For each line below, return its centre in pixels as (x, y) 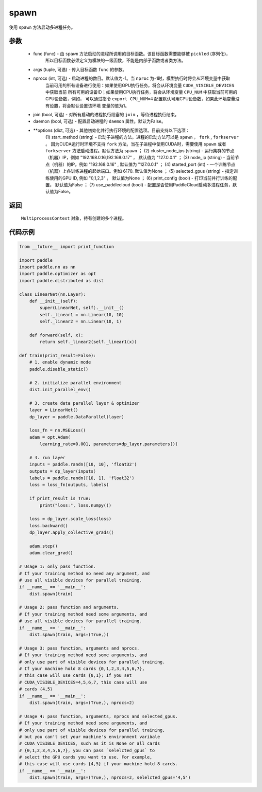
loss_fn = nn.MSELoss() (57, 430)
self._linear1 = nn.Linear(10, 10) (82, 315)
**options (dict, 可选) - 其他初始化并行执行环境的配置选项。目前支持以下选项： (112, 130)
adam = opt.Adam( (50, 437)
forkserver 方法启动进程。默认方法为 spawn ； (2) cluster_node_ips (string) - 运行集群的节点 (140, 151)
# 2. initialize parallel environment (75, 383)
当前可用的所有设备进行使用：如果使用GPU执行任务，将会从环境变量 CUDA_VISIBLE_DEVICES (140, 85)
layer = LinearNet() (54, 410)
